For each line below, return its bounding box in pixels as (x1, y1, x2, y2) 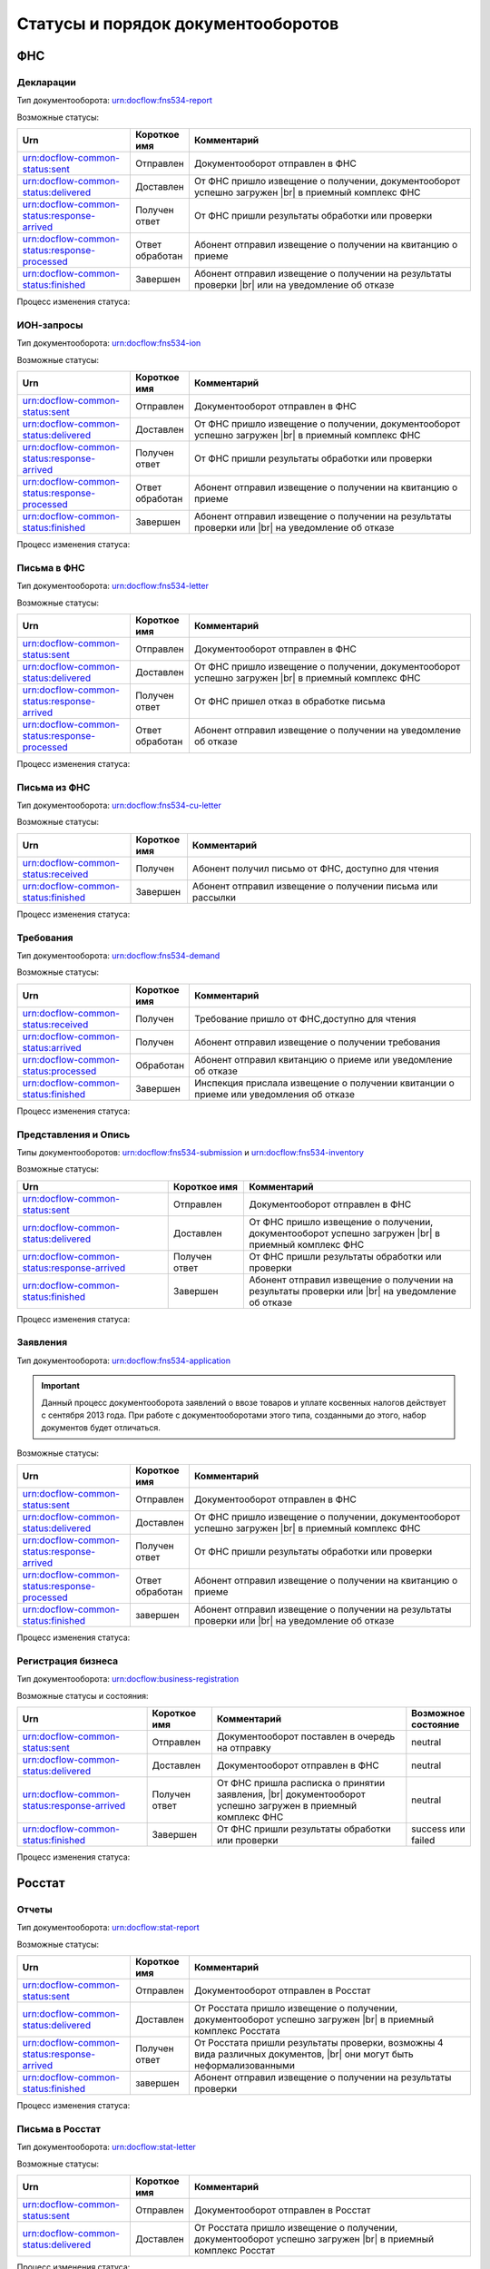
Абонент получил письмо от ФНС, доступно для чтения (191, 862, 439, 875)
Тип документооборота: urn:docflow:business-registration (16, 1674, 240, 1685)
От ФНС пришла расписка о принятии (216, 1777, 386, 1790)
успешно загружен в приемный (216, 1800, 358, 1812)
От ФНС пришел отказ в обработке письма (193, 694, 386, 707)
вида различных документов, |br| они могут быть (193, 2048, 414, 2060)
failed (411, 1834, 436, 1847)
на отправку (216, 1742, 271, 1754)
